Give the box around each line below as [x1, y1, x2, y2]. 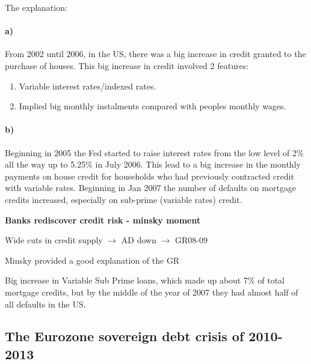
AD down [121, 234, 156, 246]
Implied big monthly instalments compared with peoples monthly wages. [19, 100, 286, 112]
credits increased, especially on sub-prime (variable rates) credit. [5, 193, 242, 205]
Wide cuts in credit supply [5, 234, 103, 246]
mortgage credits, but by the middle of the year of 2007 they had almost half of [5, 285, 298, 298]
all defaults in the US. [5, 297, 86, 310]
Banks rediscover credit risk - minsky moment [5, 213, 201, 226]
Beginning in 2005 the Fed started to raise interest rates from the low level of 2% [5, 146, 304, 159]
